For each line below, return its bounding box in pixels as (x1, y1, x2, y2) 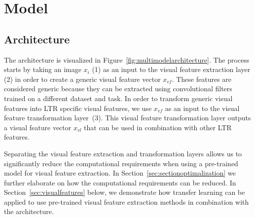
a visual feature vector (4, 122, 72, 132)
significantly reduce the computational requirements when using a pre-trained (4, 158, 238, 168)
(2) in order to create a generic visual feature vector (4, 73, 161, 84)
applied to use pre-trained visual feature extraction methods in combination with (4, 196, 249, 207)
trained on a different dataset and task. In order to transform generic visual (4, 93, 233, 103)
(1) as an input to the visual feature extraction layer (92, 64, 251, 74)
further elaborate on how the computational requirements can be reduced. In (4, 177, 236, 187)
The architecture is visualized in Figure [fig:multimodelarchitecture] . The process (4, 54, 250, 65)
